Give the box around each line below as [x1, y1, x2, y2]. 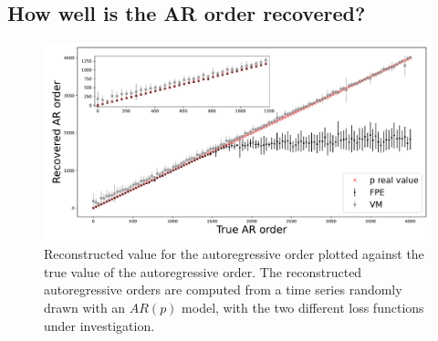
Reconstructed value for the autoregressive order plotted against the [44, 244, 424, 263]
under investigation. [44, 315, 155, 335]
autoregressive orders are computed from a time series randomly [44, 280, 402, 299]
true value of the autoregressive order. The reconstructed [44, 262, 362, 281]
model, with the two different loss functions [182, 297, 424, 316]
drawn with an [44, 297, 126, 316]
